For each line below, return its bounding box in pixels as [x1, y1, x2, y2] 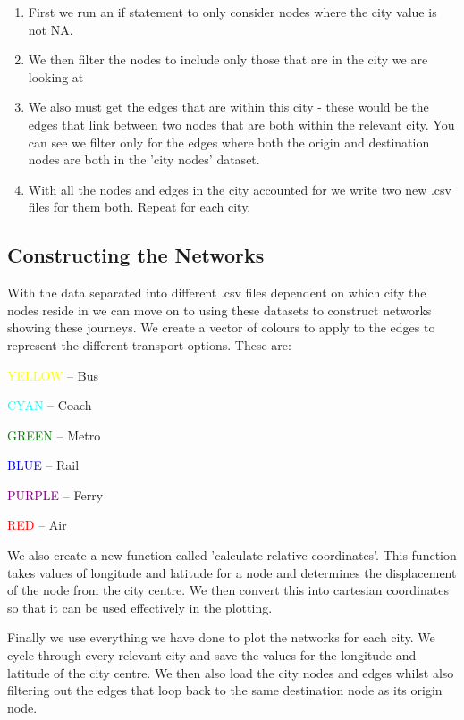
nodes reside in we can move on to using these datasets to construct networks [7, 300, 432, 319]
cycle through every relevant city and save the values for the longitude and [7, 646, 417, 665]
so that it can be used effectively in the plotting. [7, 598, 273, 616]
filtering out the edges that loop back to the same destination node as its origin [7, 681, 443, 699]
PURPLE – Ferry [7, 485, 104, 504]
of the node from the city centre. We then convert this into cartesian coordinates [7, 581, 449, 599]
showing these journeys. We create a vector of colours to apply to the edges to [7, 318, 435, 337]
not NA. [28, 20, 73, 38]
